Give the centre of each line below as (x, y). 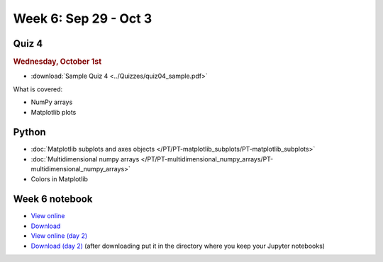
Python (29, 132)
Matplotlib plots (54, 112)
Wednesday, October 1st (57, 62)
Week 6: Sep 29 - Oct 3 (83, 18)
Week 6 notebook (53, 199)
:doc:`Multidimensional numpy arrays (85, 159)
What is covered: (38, 89)
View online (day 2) (59, 236)
